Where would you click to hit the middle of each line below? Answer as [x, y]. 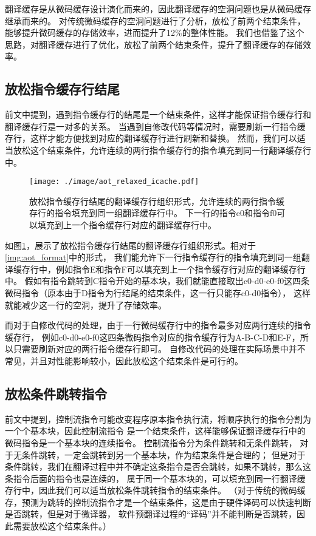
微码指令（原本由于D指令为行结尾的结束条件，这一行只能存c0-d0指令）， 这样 [158, 292]
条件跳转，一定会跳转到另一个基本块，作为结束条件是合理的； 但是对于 [163, 454]
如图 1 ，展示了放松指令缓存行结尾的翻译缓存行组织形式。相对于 [130, 245]
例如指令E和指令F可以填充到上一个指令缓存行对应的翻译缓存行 [180, 269]
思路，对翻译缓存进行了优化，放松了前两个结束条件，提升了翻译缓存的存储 [154, 44]
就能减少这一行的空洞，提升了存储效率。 [86, 304]
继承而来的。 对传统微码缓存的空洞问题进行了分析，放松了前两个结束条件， [155, 20]
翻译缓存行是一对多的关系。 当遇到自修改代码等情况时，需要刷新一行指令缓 [155, 126]
